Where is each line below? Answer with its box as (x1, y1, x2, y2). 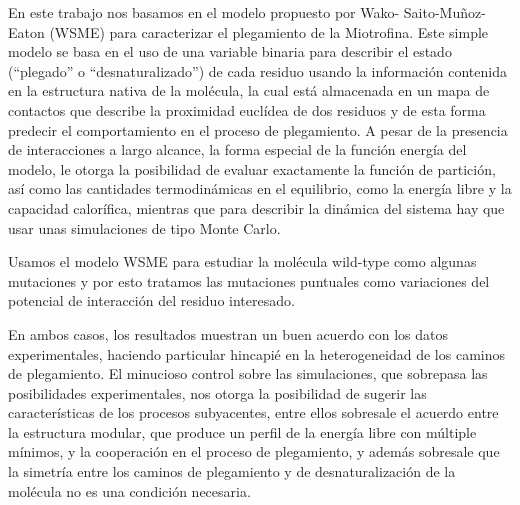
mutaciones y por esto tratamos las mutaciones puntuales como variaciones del (8, 270, 490, 291)
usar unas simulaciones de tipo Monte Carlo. (8, 217, 281, 238)
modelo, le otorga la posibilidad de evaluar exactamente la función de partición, (8, 158, 496, 179)
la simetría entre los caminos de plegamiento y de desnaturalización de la (8, 461, 456, 482)
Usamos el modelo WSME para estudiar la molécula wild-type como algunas (8, 251, 477, 272)
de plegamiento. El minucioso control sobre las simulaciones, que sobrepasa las (8, 363, 488, 384)
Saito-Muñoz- (403, 2, 486, 22)
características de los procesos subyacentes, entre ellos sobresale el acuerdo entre (8, 402, 499, 423)
